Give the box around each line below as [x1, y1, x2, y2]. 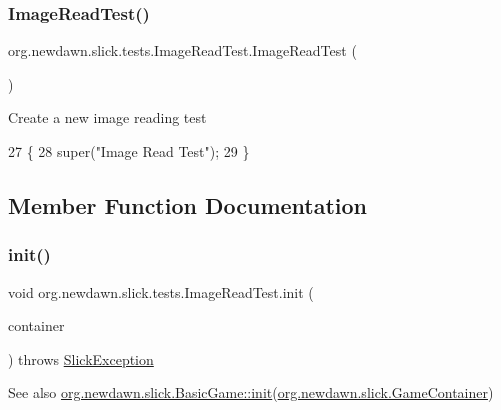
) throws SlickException [8, 348, 154, 369]
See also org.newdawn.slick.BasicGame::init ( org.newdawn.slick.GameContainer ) [8, 382, 494, 403]
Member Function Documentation [8, 189, 368, 220]
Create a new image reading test [8, 107, 207, 128]
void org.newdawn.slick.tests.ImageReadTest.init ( [8, 281, 314, 302]
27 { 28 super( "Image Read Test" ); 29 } [8, 141, 250, 161]
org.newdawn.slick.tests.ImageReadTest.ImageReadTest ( [8, 40, 357, 61]
